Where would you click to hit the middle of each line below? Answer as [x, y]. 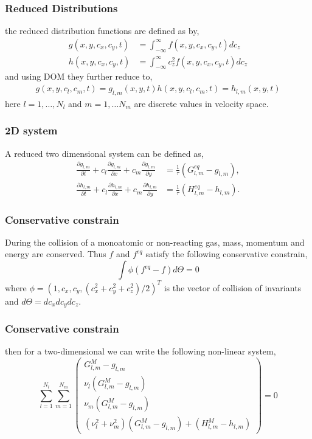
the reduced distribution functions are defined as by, [102, 31]
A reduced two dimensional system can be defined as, [104, 153]
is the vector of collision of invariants [233, 287]
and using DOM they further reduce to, [79, 76]
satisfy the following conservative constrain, [227, 254]
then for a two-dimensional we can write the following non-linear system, [140, 351]
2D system [31, 130]
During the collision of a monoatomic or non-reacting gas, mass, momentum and [155, 242]
